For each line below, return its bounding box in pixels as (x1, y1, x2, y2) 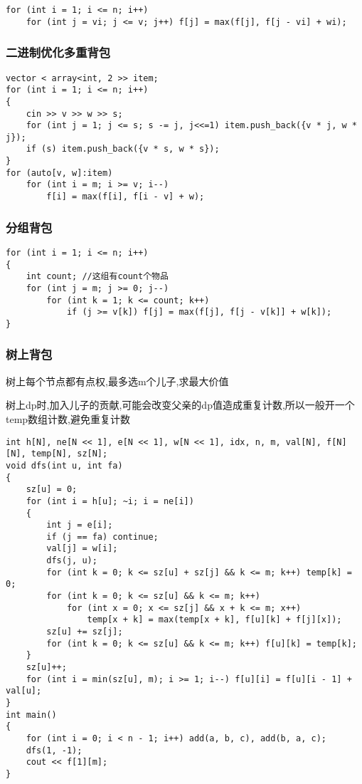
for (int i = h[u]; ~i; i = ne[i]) (26, 496, 194, 506)
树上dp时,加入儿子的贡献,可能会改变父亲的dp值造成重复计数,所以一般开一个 (6, 397, 355, 412)
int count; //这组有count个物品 (26, 271, 169, 282)
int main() (6, 709, 57, 720)
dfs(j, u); (46, 555, 97, 566)
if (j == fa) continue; (46, 531, 159, 542)
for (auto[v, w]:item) (6, 167, 113, 178)
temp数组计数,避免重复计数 (6, 411, 130, 426)
